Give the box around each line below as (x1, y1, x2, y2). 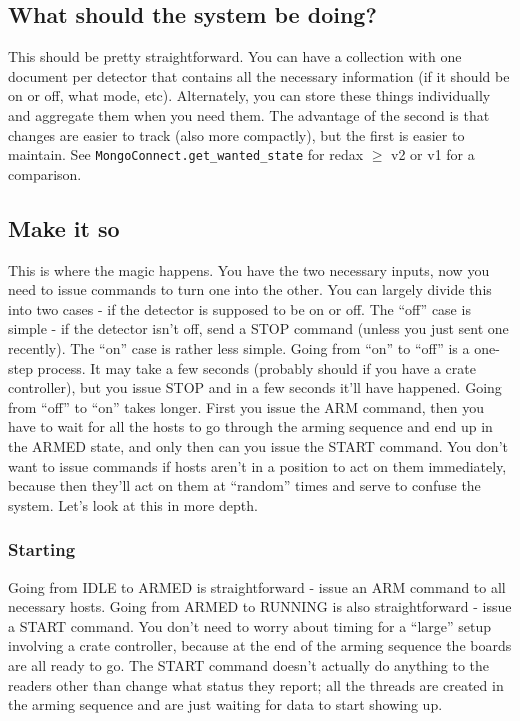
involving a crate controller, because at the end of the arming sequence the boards (8, 635, 512, 656)
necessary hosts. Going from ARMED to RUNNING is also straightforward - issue (8, 596, 512, 617)
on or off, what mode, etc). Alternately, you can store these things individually (8, 85, 491, 106)
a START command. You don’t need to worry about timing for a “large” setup (8, 615, 492, 636)
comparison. (8, 163, 82, 184)
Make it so (8, 212, 120, 243)
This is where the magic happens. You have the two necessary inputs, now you (8, 259, 490, 280)
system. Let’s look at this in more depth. (8, 494, 258, 515)
